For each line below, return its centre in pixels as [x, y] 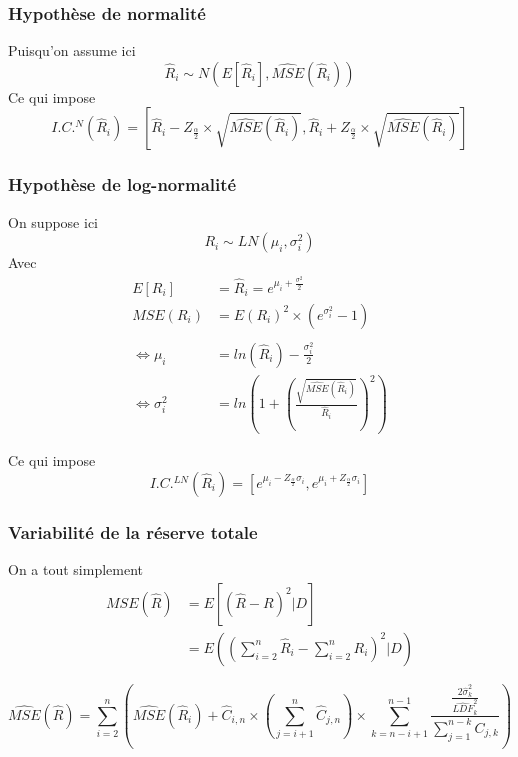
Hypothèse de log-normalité [122, 184]
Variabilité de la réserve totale [133, 531]
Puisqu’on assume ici [72, 50]
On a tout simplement [76, 569]
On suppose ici [53, 221]
